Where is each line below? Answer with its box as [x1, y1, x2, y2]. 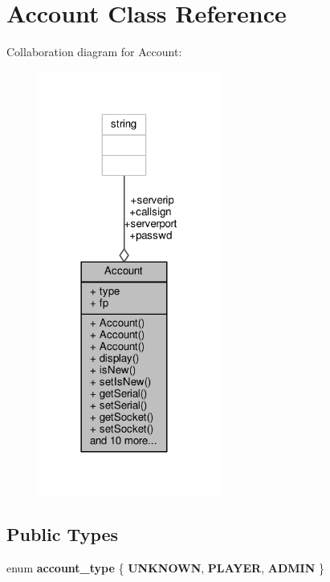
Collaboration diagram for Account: [6, 43, 182, 60]
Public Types [6, 522, 119, 547]
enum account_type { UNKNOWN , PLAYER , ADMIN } [6, 560, 324, 576]
